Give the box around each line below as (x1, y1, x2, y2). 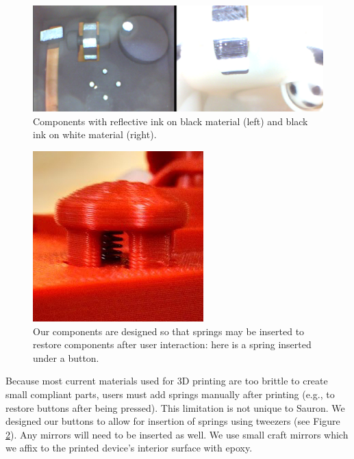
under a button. (33, 350, 99, 365)
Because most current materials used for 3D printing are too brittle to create (5, 373, 328, 388)
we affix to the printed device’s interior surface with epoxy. (5, 441, 253, 455)
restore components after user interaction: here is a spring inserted (33, 337, 312, 352)
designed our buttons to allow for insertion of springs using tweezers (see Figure (5, 414, 340, 428)
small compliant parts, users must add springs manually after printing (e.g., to (5, 387, 335, 402)
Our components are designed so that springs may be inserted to (33, 324, 305, 338)
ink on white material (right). (33, 127, 157, 142)
